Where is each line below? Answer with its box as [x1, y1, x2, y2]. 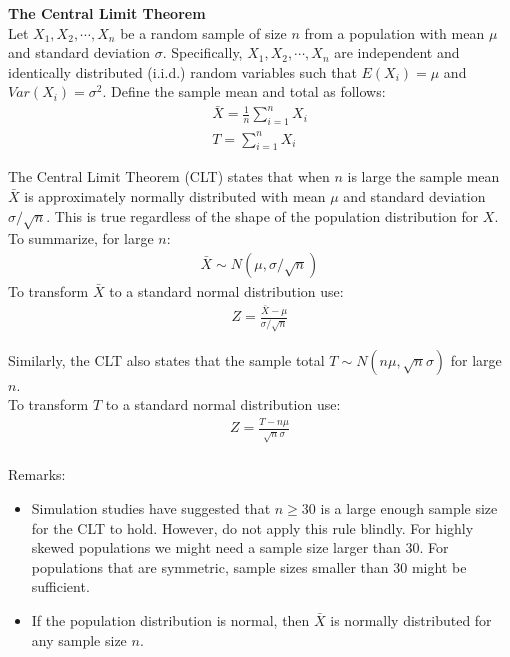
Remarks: [8, 464, 66, 485]
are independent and [334, 42, 460, 63]
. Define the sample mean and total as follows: [102, 81, 386, 102]
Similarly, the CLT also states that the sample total [8, 349, 325, 370]
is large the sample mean [347, 166, 500, 187]
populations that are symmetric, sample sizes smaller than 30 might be [31, 556, 467, 577]
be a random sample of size [120, 22, 287, 43]
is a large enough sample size [320, 497, 498, 518]
